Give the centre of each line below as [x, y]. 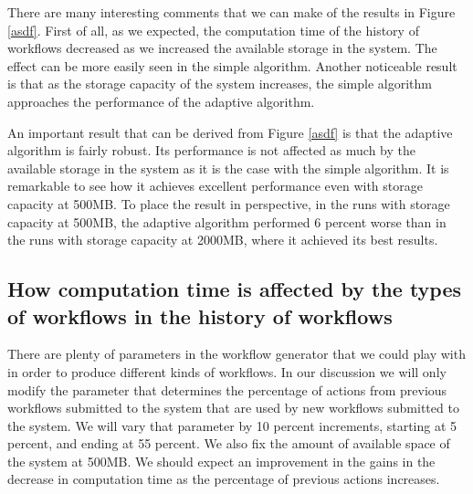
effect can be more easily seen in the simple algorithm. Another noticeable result [232, 65]
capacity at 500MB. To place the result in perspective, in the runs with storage [229, 203]
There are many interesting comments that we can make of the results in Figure [231, 12]
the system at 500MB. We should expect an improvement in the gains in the [221, 461]
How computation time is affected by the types [235, 289]
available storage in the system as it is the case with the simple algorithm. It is [228, 168]
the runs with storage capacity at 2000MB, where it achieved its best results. [223, 240]
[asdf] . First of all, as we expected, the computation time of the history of [213, 30]
